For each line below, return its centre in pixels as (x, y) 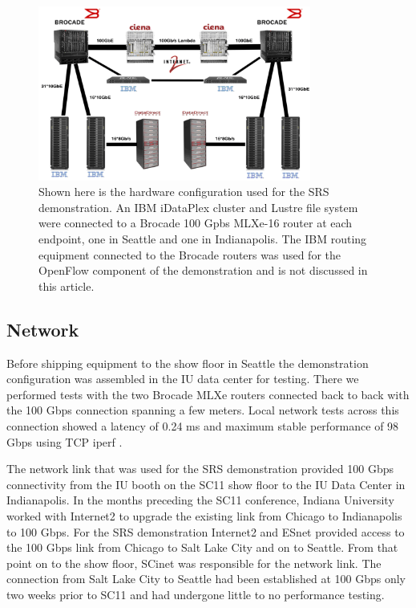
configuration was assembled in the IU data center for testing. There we (183, 379)
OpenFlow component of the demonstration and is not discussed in (203, 270)
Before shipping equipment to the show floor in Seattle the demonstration (188, 363)
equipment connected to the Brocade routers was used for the (190, 254)
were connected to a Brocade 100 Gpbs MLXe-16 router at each (196, 223)
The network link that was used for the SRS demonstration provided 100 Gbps (200, 469)
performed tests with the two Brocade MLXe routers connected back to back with (208, 394)
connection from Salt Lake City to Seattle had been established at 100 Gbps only (206, 579)
